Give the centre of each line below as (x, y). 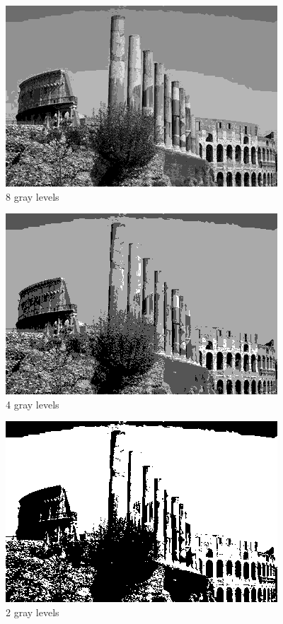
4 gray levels (33, 404)
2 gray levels (33, 612)
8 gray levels (33, 196)
